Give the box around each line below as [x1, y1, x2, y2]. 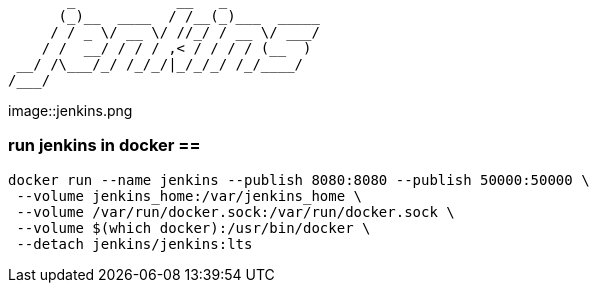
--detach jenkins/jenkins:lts [16, 235, 253, 252]
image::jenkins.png [8, 102, 133, 119]
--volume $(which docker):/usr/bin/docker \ [16, 219, 371, 236]
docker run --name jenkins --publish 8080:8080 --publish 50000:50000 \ [8, 171, 590, 188]
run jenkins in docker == [8, 135, 201, 156]
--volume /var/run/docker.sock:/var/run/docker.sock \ [16, 203, 455, 220]
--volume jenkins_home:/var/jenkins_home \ [16, 187, 363, 204]
